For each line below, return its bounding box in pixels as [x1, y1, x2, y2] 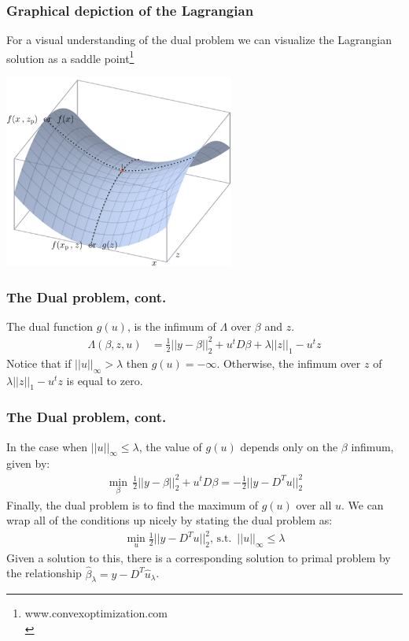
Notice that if [6, 354, 72, 371]
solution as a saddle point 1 [6, 47, 134, 66]
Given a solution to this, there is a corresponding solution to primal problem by [6, 549, 391, 565]
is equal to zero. [66, 372, 143, 388]
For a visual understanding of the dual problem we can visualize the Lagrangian [6, 31, 392, 48]
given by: [6, 455, 50, 472]
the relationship [6, 565, 82, 581]
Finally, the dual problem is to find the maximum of [6, 496, 259, 513]
